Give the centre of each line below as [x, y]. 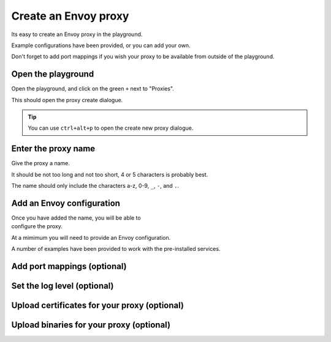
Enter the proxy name [53, 149]
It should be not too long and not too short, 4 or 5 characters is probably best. [110, 174]
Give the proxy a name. [41, 163]
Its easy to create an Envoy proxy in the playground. [77, 34]
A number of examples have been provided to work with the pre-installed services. [116, 249]
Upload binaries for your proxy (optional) [91, 325]
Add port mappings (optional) [69, 266]
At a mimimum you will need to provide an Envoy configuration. [91, 237]
